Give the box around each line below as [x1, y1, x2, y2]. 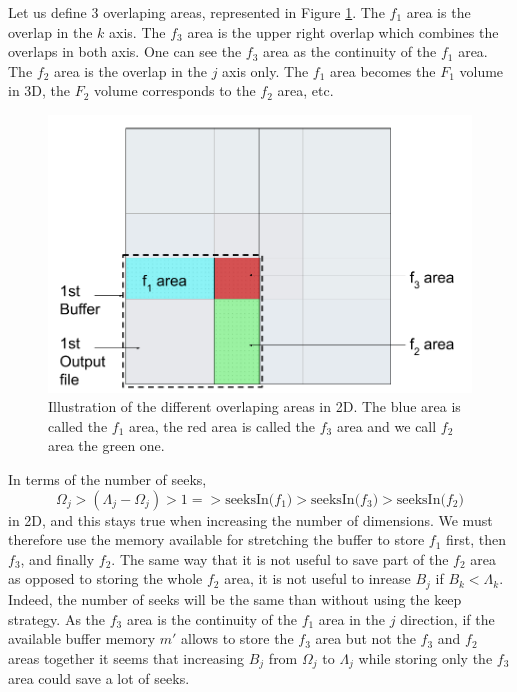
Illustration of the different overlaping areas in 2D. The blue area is [48, 396, 461, 417]
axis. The [109, 21, 166, 42]
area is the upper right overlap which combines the [187, 21, 499, 42]
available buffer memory [8, 628, 156, 649]
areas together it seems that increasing [8, 647, 245, 668]
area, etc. [277, 80, 334, 101]
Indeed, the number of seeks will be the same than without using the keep [8, 588, 462, 609]
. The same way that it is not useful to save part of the [111, 548, 449, 569]
